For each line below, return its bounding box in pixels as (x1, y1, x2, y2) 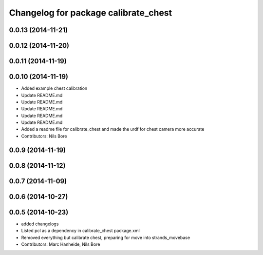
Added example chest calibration (21, 85, 88, 91)
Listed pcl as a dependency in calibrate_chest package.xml (21, 228, 140, 234)
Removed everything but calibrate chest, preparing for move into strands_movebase (21, 235, 190, 240)
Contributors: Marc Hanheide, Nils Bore (21, 241, 100, 247)
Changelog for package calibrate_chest (9, 7, 172, 18)
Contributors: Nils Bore (21, 133, 68, 139)
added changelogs (21, 221, 59, 227)
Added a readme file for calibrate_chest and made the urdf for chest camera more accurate (21, 126, 205, 132)
